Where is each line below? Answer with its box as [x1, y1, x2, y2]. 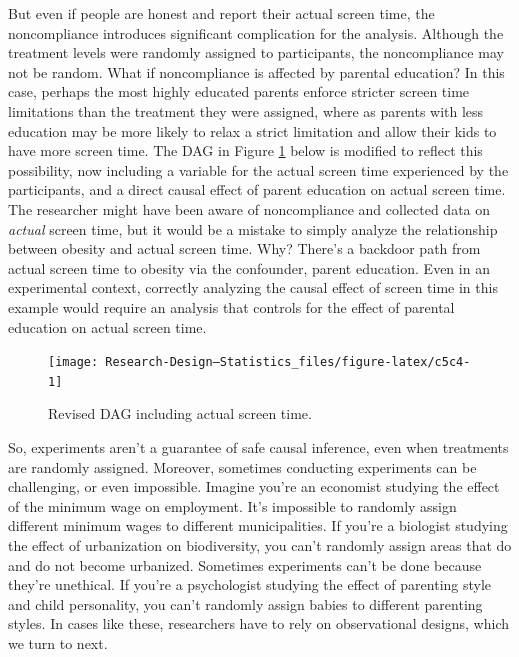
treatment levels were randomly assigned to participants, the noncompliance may [8, 42, 504, 63]
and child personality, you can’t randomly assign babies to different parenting [8, 593, 483, 614]
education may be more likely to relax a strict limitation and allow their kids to [8, 120, 497, 141]
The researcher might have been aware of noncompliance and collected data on [8, 198, 491, 219]
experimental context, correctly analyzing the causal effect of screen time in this [8, 277, 498, 298]
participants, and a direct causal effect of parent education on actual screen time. [8, 179, 506, 200]
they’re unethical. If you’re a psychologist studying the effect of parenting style [8, 574, 492, 595]
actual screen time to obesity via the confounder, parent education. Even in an [8, 257, 490, 278]
